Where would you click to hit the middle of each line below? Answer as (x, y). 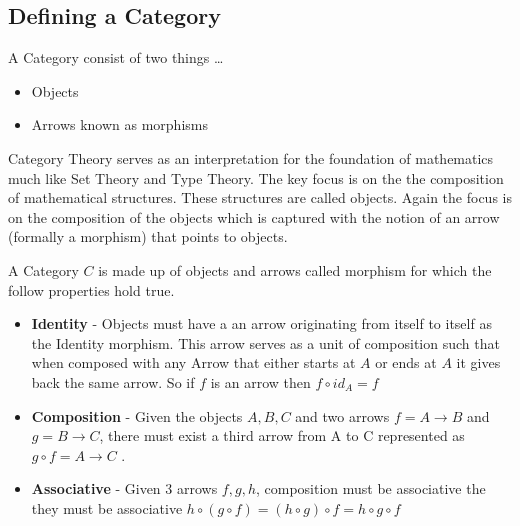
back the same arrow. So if (113, 381)
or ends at (406, 362)
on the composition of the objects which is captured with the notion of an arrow (254, 216)
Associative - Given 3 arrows (124, 488)
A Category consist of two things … (116, 57)
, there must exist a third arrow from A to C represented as (282, 435)
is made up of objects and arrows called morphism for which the (295, 269)
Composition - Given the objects (137, 415)
